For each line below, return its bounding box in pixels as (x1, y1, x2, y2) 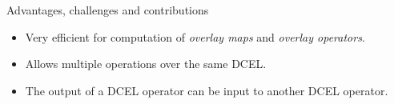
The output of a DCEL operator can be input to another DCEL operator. (25, 82, 388, 98)
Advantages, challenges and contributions (6, 2, 209, 18)
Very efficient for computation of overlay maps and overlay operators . (25, 28, 365, 45)
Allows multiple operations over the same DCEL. (25, 55, 267, 72)
